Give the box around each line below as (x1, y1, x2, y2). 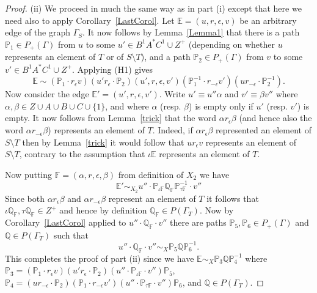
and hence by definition (59, 204, 147, 217)
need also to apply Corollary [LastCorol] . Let (5, 13, 175, 26)
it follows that (206, 191, 259, 204)
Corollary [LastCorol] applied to (5, 216, 126, 229)
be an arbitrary (239, 13, 297, 26)
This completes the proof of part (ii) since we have (5, 251, 194, 264)
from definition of (118, 168, 184, 180)
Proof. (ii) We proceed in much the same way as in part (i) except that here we (5, 2, 302, 14)
